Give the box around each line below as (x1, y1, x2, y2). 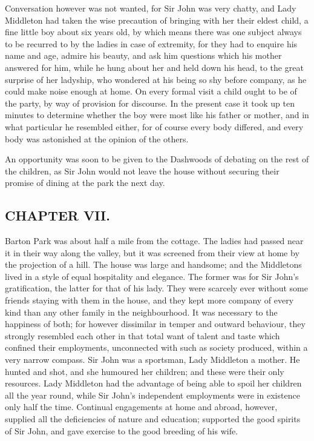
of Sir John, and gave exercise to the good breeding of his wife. (5, 424, 238, 437)
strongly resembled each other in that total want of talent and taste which (5, 329, 280, 342)
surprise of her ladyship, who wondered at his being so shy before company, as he (5, 73, 307, 85)
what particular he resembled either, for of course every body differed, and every (5, 120, 304, 133)
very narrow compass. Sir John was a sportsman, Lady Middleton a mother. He (5, 353, 300, 366)
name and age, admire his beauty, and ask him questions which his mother (5, 49, 282, 62)
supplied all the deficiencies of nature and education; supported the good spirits (5, 413, 301, 425)
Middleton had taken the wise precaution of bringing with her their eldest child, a (5, 13, 309, 26)
